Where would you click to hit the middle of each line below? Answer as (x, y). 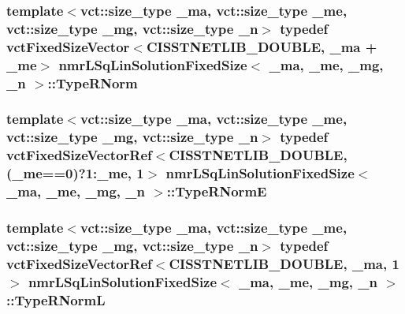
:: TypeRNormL (56, 299)
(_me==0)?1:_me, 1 (75, 173)
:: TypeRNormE (217, 191)
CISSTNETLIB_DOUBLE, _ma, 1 (284, 263)
